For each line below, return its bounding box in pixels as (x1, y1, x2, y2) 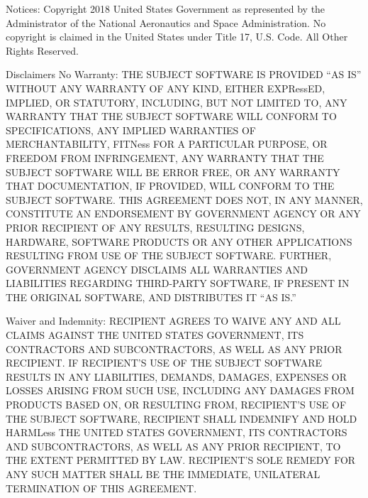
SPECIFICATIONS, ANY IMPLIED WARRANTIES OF (6, 122, 256, 137)
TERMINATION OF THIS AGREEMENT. (6, 480, 197, 495)
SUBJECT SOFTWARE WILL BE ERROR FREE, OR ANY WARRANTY (6, 164, 340, 179)
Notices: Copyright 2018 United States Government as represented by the (6, 1, 325, 16)
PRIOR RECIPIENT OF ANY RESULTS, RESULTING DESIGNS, (6, 220, 305, 234)
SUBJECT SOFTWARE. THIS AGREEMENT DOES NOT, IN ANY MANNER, (6, 192, 363, 207)
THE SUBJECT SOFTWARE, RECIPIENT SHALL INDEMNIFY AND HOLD (6, 411, 357, 426)
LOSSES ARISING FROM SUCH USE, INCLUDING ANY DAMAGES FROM (6, 383, 355, 398)
